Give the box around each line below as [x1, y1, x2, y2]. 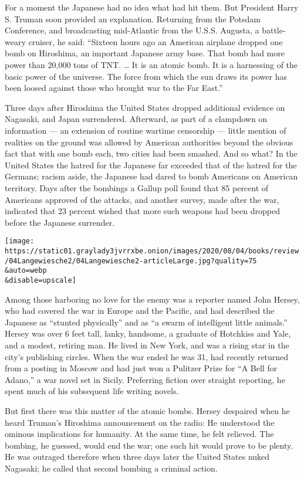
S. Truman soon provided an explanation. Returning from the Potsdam [5, 12, 261, 25]
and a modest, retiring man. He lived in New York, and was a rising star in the [5, 338, 289, 351]
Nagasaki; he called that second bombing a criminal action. [5, 462, 218, 474]
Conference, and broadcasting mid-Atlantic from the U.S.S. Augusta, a [5, 24, 259, 36]
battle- [262, 24, 286, 36]
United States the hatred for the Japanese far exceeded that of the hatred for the [5, 158, 297, 171]
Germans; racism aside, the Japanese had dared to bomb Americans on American [5, 170, 298, 182]
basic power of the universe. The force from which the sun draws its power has [5, 70, 287, 82]
